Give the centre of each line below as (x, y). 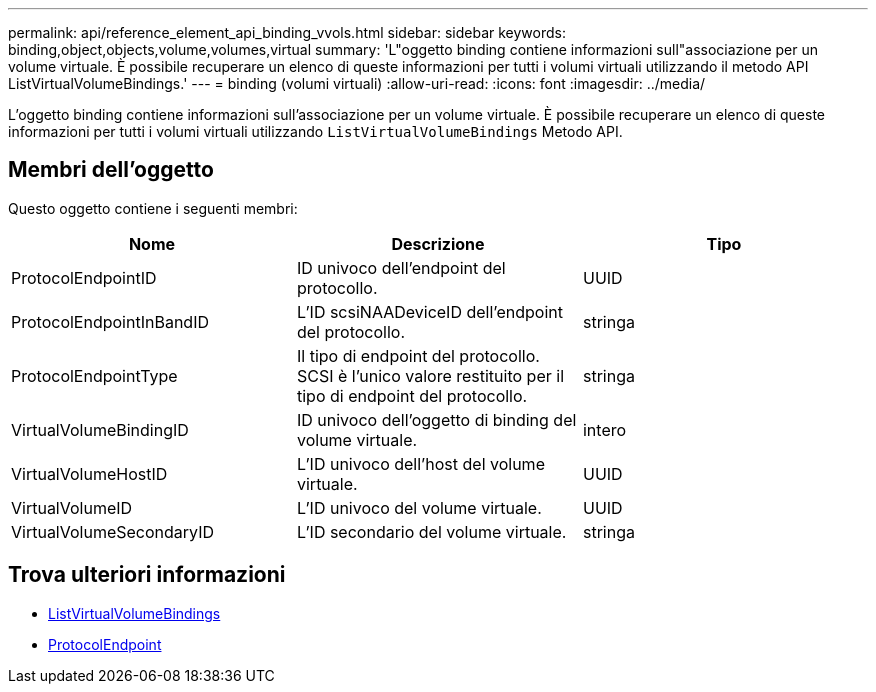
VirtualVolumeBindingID (100, 429)
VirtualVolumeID (72, 507)
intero (604, 429)
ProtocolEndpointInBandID (110, 321)
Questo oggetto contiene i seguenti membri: (153, 208)
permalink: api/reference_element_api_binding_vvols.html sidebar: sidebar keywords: (287, 32)
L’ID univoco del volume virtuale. (419, 507)
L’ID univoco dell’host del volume (420, 463)
